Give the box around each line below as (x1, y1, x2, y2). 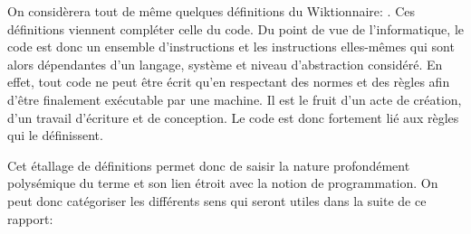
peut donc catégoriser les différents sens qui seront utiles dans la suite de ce (7, 191, 427, 210)
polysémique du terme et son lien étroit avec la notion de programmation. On (7, 173, 438, 192)
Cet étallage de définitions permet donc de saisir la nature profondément (7, 155, 410, 174)
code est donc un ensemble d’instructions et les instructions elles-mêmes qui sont (7, 37, 455, 56)
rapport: (7, 209, 53, 228)
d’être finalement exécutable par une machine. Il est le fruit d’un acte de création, (7, 89, 462, 108)
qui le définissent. (7, 126, 103, 145)
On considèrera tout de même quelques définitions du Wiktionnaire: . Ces (7, 2, 415, 20)
